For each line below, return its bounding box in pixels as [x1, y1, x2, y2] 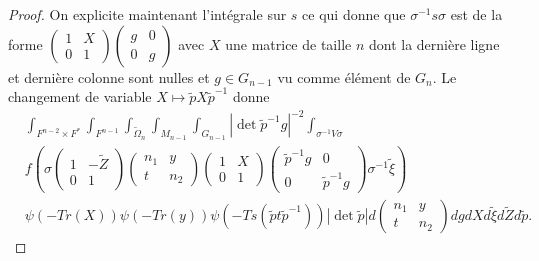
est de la [450, 4, 503, 24]
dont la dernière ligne [368, 33, 500, 54]
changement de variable [8, 86, 152, 107]
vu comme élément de [277, 66, 411, 87]
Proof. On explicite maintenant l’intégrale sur [8, 4, 287, 24]
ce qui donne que [302, 4, 406, 24]
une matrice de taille [225, 33, 352, 54]
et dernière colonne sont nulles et [8, 66, 210, 87]
